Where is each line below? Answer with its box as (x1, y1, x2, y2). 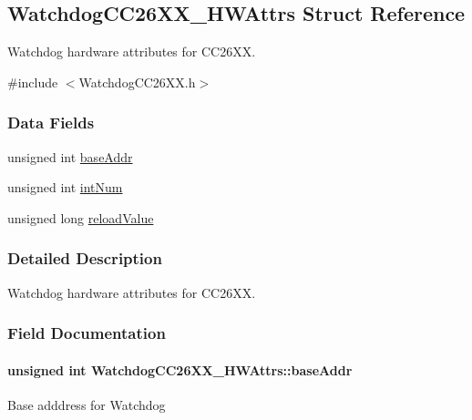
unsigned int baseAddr (7, 147, 133, 166)
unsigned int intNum (7, 178, 123, 197)
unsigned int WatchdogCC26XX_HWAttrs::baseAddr (7, 360, 353, 379)
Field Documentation (7, 322, 166, 344)
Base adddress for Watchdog (7, 394, 166, 414)
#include (7, 72, 58, 91)
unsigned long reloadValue (7, 208, 154, 227)
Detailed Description (7, 247, 162, 270)
